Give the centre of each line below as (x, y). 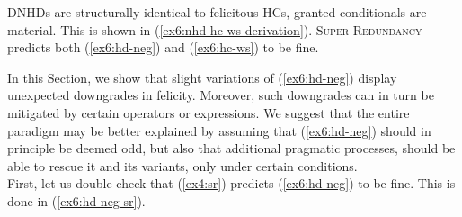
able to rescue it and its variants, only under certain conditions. (182, 165)
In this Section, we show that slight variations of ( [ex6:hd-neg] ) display (202, 77)
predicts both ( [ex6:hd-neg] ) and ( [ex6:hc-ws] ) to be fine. (163, 47)
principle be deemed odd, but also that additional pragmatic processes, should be (231, 148)
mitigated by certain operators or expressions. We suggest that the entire (209, 112)
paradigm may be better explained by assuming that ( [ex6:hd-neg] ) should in (219, 130)
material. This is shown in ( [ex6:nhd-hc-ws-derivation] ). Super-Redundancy (215, 29)
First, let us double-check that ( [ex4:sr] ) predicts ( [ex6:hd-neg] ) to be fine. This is (231, 183)
